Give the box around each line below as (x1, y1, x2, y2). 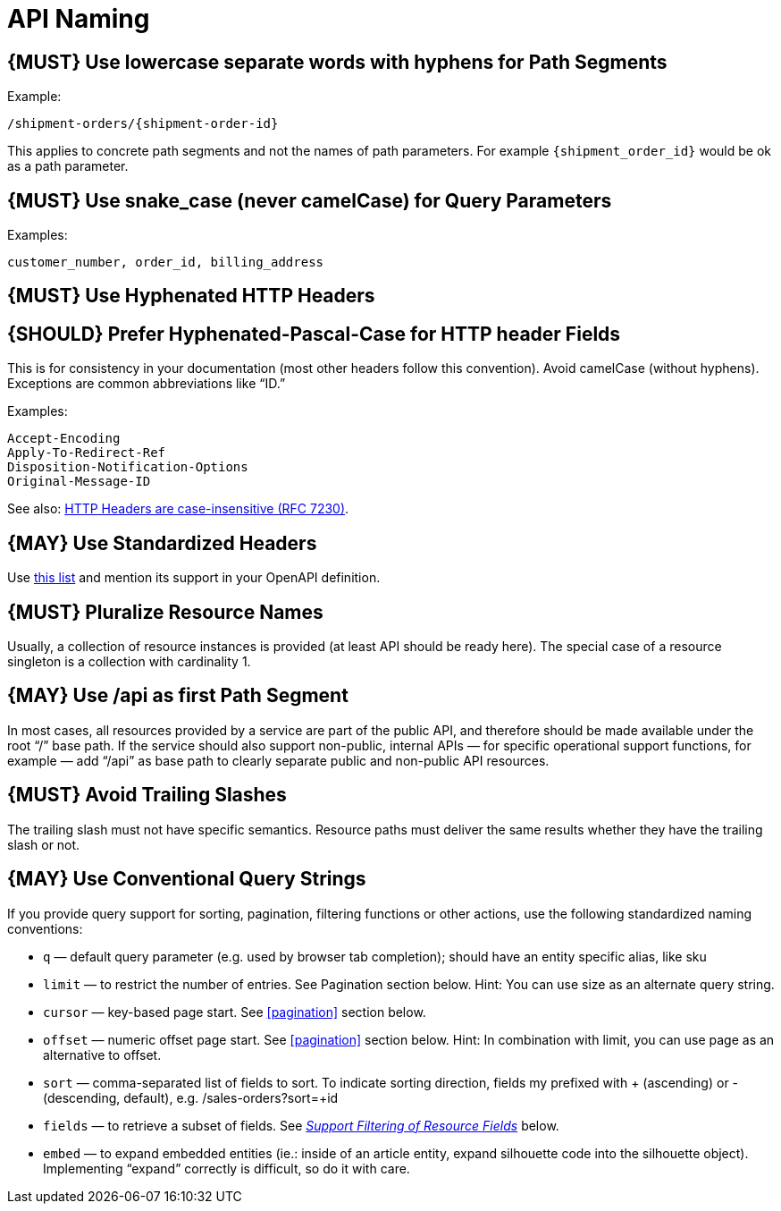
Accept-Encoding (7, 431, 121, 446)
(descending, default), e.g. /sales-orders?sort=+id (43, 1089, 339, 1105)
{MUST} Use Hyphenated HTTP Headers (7, 284, 375, 308)
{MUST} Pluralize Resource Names (7, 600, 323, 623)
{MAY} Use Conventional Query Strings (7, 868, 366, 891)
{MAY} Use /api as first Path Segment (7, 684, 349, 707)
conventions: (7, 920, 83, 936)
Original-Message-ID (7, 474, 151, 489)
